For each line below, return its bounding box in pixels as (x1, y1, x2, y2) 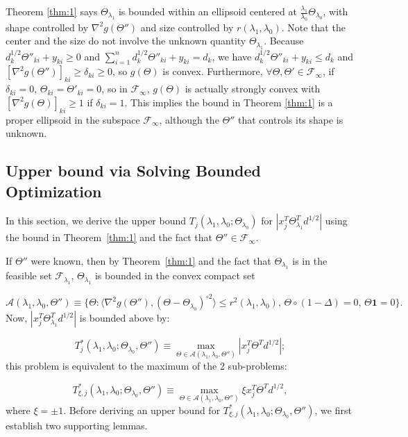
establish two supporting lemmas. (6, 418, 148, 432)
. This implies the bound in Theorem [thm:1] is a (124, 94, 333, 109)
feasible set (6, 268, 52, 283)
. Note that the (281, 19, 346, 34)
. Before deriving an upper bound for (63, 402, 221, 417)
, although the (159, 112, 219, 126)
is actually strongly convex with (185, 81, 321, 96)
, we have (212, 49, 252, 63)
